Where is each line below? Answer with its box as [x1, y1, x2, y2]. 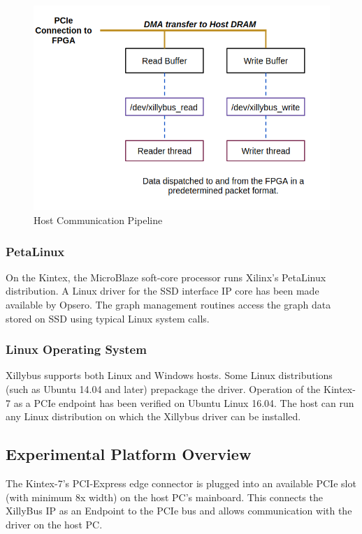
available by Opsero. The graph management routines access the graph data [6, 297, 331, 312]
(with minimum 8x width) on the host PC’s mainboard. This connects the [6, 489, 323, 504]
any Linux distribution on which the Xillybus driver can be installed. [6, 409, 301, 424]
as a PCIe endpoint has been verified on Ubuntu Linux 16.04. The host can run [13, 395, 354, 410]
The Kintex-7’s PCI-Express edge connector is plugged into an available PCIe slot [6, 476, 356, 491]
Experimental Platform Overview [6, 443, 252, 465]
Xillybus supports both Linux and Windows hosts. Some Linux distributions [6, 368, 333, 383]
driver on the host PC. [6, 517, 103, 531]
